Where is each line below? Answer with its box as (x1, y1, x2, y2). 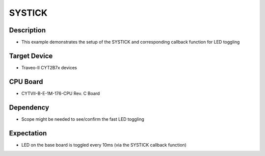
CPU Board (9, 78, 43, 86)
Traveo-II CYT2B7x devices (21, 64, 77, 71)
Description (9, 26, 46, 34)
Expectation (9, 129, 47, 137)
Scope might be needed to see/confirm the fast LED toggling (21, 116, 144, 122)
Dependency (9, 103, 49, 111)
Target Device (9, 52, 53, 60)
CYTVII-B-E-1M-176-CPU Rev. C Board (21, 90, 100, 96)
